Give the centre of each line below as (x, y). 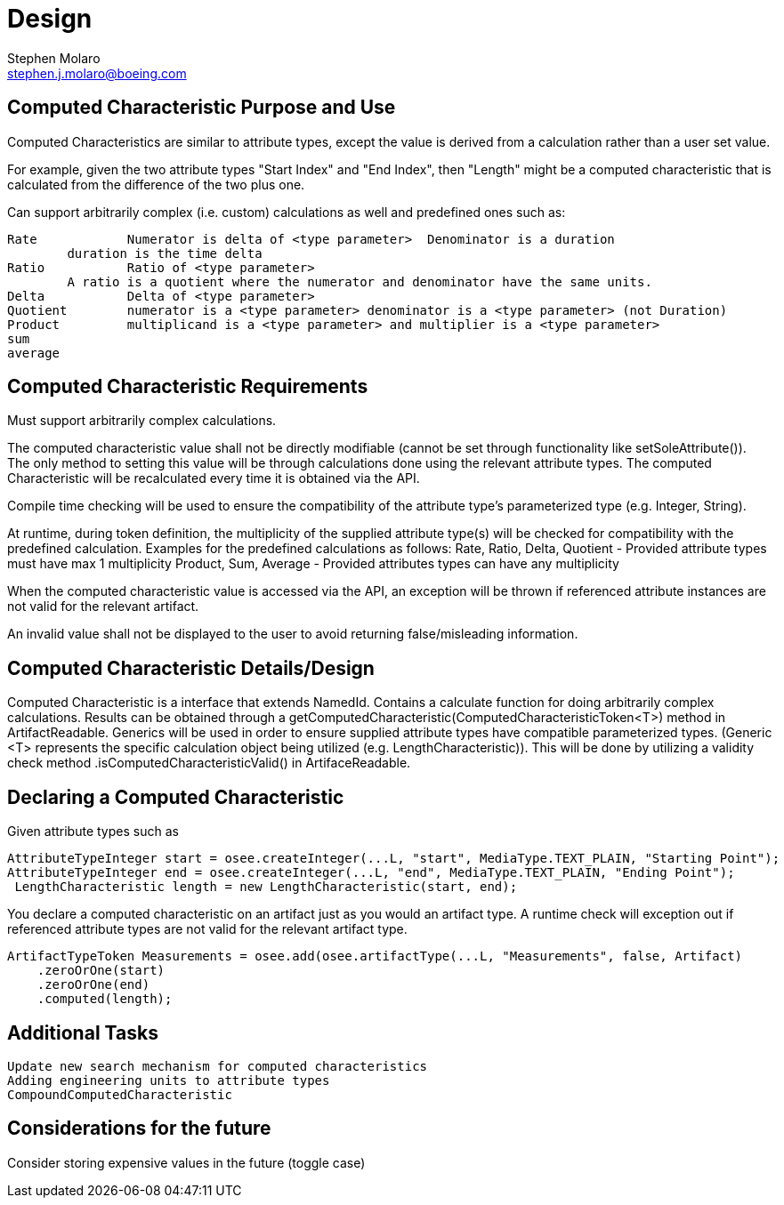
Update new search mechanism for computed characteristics (218, 1066)
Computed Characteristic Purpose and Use (202, 108)
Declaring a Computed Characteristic (176, 797)
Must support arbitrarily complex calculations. (142, 421)
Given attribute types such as (93, 831)
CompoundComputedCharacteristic (120, 1094)
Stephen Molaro (54, 58)
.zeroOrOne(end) (93, 985)
